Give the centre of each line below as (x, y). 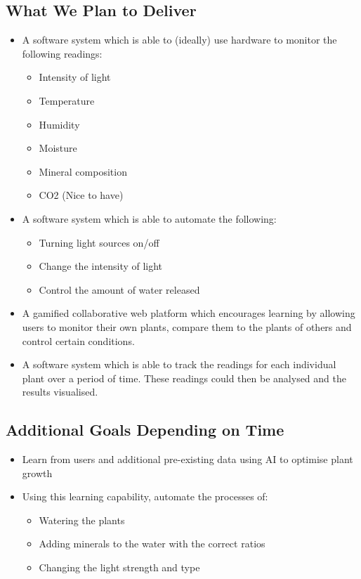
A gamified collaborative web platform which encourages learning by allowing (189, 313)
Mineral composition (83, 171)
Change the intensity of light (101, 266)
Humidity (59, 124)
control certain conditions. (78, 340)
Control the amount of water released (119, 289)
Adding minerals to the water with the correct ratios (152, 544)
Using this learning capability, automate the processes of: (145, 496)
